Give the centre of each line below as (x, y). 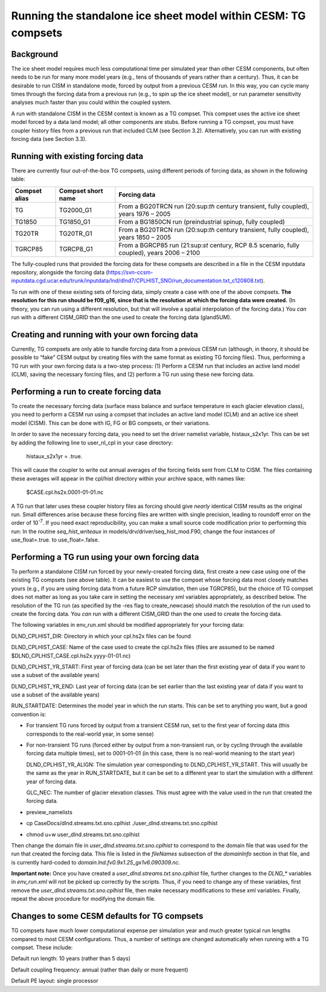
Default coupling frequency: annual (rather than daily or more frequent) (100, 970)
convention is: (29, 714)
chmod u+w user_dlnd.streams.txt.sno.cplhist (83, 834)
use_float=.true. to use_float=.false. (55, 540)
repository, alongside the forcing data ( (59, 273)
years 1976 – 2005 (145, 213)
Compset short (81, 190)
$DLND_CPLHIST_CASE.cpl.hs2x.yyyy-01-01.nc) (71, 655)
